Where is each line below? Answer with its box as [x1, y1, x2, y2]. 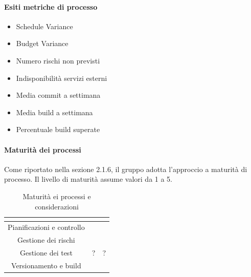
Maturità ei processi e [22, 190, 91, 201]
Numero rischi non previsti [16, 55, 100, 66]
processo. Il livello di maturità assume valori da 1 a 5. [4, 174, 173, 184]
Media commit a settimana [16, 90, 101, 100]
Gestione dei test [19, 247, 73, 258]
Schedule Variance [16, 20, 73, 31]
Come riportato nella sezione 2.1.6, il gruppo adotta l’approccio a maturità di [4, 163, 247, 174]
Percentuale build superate [16, 124, 100, 135]
